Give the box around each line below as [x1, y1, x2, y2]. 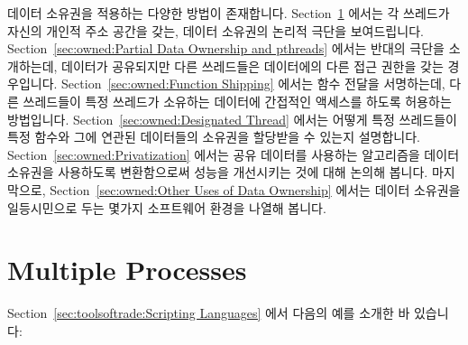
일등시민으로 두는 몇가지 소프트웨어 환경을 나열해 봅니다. [7, 198, 326, 217]
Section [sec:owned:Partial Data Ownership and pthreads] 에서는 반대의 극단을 [7, 39, 445, 58]
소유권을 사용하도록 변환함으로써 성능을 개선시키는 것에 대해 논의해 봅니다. [7, 163, 428, 182]
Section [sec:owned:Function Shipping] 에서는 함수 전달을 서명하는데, [61, 74, 445, 93]
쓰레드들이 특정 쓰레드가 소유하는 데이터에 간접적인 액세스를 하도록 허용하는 [23, 91, 452, 110]
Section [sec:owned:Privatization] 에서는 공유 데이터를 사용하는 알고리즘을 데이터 [7, 145, 460, 163]
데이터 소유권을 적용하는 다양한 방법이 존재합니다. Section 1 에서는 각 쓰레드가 [7, 4, 450, 22]
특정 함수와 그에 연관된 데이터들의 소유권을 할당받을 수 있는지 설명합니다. [7, 127, 421, 146]
